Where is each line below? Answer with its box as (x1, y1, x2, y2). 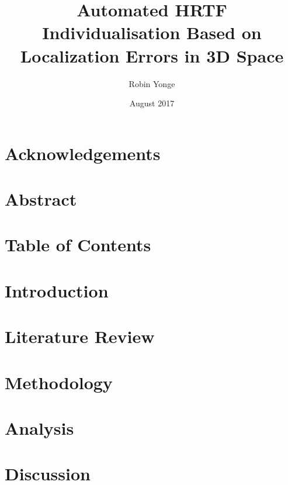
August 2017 (129, 97, 175, 109)
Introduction (5, 278, 109, 302)
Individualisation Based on (42, 20, 262, 44)
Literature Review (5, 324, 155, 348)
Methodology (5, 370, 113, 394)
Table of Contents (5, 233, 151, 257)
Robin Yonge (129, 77, 175, 89)
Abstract (5, 187, 77, 211)
